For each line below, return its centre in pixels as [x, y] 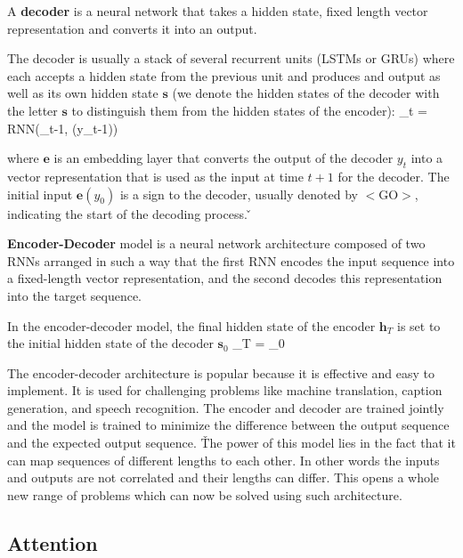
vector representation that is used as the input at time [155, 176]
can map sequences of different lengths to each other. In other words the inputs [223, 460]
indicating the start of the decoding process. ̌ [130, 213]
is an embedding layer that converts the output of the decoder [223, 158]
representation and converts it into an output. [132, 28]
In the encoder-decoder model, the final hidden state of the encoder [191, 325]
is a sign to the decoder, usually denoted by [239, 194]
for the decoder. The [394, 176]
